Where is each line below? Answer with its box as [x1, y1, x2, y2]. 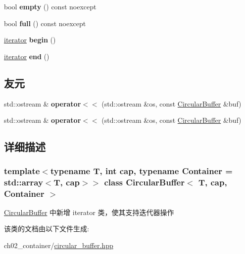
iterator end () [4, 51, 49, 61]
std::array [4, 176, 43, 188]
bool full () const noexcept [4, 18, 86, 28]
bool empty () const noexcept [4, 1, 97, 11]
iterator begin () [4, 35, 56, 45]
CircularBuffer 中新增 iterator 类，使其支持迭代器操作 [4, 207, 174, 217]
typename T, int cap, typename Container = [50, 165, 233, 177]
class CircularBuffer [104, 176, 185, 188]
